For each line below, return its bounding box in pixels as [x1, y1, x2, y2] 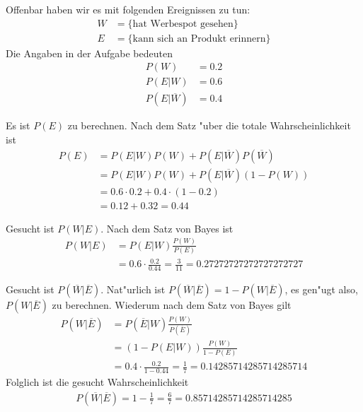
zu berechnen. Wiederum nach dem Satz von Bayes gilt [52, 298, 292, 312]
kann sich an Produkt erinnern [132, 33, 266, 44]
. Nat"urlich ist [100, 282, 166, 297]
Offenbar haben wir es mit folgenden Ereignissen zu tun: [6, 2, 250, 16]
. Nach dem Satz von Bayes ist [100, 220, 234, 235]
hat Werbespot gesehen [132, 18, 234, 29]
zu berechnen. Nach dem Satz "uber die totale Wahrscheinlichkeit [67, 118, 351, 133]
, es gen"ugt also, [284, 282, 358, 297]
